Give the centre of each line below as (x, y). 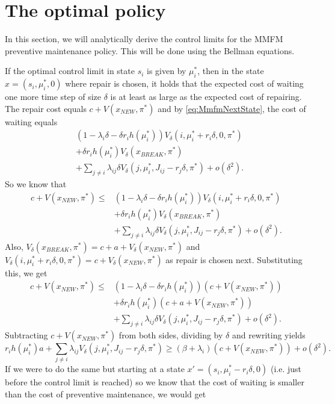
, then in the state (231, 71)
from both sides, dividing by (171, 335)
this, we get (26, 272)
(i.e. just (286, 369)
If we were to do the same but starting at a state (95, 369)
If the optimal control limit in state (70, 71)
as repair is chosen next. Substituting (234, 259)
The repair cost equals (46, 108)
